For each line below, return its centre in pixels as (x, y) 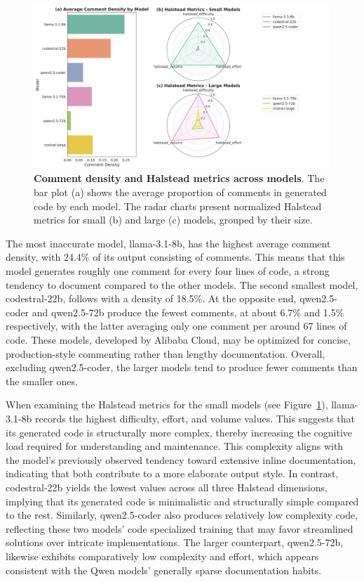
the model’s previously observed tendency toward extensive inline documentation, (181, 459)
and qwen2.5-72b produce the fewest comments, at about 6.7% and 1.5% (188, 312)
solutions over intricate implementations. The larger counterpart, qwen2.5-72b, (175, 542)
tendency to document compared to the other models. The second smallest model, (182, 284)
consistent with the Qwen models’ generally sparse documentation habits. (164, 570)
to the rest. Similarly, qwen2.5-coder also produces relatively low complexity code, (182, 515)
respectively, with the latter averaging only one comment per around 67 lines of (176, 326)
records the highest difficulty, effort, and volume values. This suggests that (195, 418)
